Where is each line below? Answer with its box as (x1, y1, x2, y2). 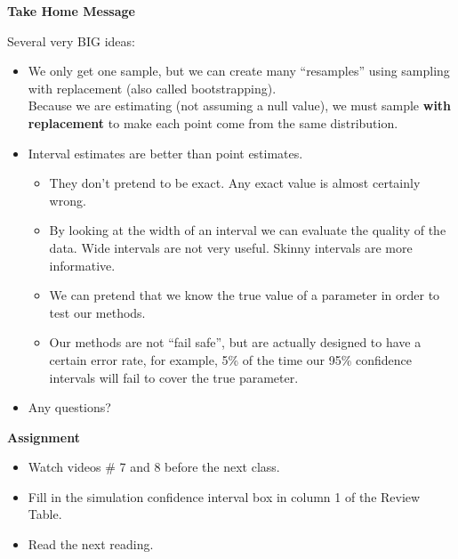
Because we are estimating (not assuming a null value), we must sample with (28, 96, 452, 115)
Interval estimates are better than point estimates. (28, 143, 303, 162)
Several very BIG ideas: (7, 31, 135, 50)
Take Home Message (7, 2, 135, 20)
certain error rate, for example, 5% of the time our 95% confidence (49, 350, 413, 369)
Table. (28, 505, 62, 523)
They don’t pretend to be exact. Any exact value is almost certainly (49, 174, 421, 192)
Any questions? (28, 398, 111, 417)
